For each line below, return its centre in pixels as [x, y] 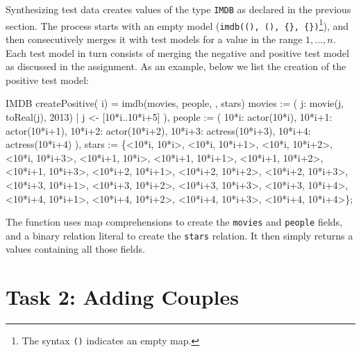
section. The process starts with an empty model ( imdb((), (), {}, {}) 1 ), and [177, 24]
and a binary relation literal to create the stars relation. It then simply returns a [179, 235]
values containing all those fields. [75, 249]
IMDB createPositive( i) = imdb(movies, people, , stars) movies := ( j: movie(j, [175, 103]
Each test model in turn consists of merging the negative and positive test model [177, 52]
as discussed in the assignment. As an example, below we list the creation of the [176, 66]
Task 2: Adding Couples [122, 297]
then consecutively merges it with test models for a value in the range [154, 39]
